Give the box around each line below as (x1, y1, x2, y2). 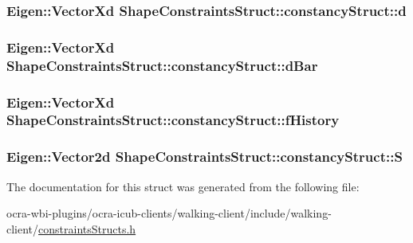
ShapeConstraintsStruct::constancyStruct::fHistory (6, 110, 340, 130)
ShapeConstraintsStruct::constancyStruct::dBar (6, 55, 318, 75)
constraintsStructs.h (38, 220, 136, 237)
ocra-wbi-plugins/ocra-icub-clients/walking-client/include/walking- (6, 205, 332, 221)
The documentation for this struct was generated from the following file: (6, 178, 360, 194)
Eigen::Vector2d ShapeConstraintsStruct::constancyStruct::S (6, 147, 403, 167)
